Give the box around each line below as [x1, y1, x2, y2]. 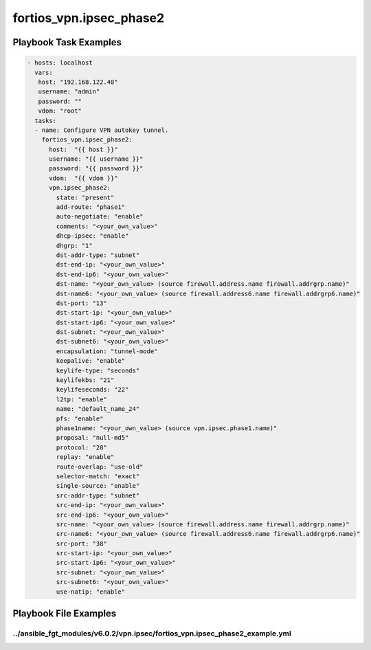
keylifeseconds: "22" [56, 385, 129, 394]
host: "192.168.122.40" [38, 78, 118, 86]
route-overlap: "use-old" [56, 462, 144, 471]
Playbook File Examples [12, 608, 117, 620]
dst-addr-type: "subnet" [56, 251, 140, 259]
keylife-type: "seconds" [56, 366, 140, 374]
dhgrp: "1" [56, 241, 93, 249]
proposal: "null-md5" [56, 434, 129, 442]
